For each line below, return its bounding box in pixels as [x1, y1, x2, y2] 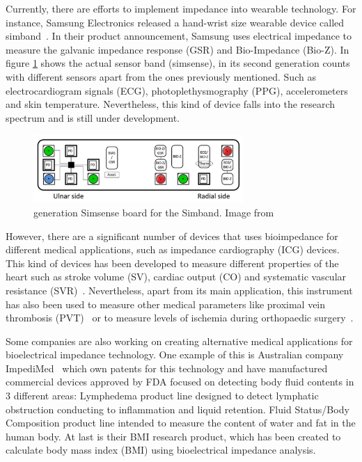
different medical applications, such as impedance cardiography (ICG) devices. [6, 242, 340, 257]
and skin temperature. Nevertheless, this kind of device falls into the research [6, 97, 336, 111]
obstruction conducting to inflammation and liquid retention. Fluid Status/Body [6, 401, 349, 416]
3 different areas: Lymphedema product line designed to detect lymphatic [6, 388, 319, 403]
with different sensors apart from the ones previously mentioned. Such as [6, 69, 316, 83]
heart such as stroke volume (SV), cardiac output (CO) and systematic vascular [6, 269, 347, 284]
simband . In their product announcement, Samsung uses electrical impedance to [6, 29, 352, 43]
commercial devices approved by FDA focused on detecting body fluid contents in [6, 374, 354, 389]
